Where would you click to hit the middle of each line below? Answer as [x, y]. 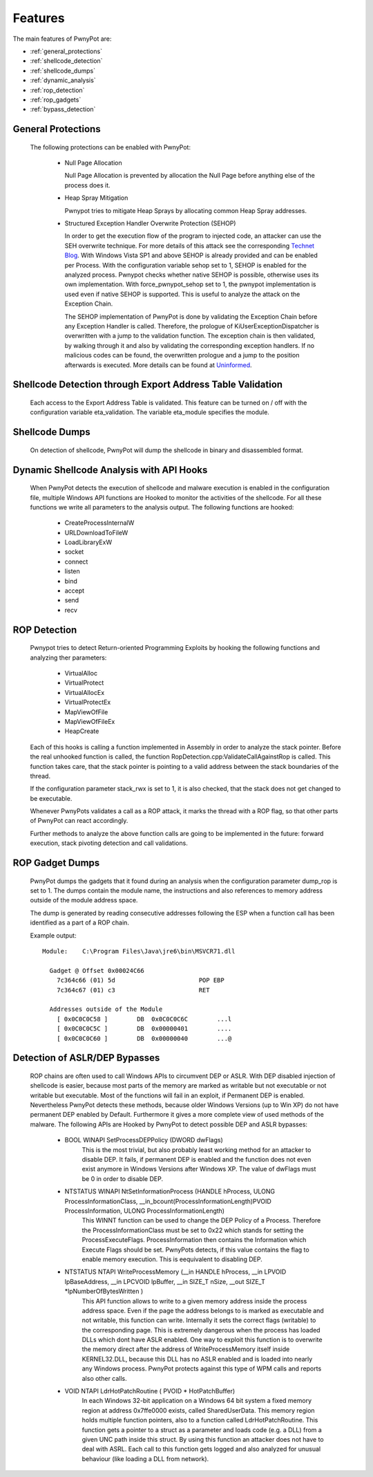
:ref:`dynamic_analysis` [63, 80]
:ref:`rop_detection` [57, 90]
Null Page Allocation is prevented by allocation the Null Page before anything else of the [190, 176]
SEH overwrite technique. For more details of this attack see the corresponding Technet [189, 245]
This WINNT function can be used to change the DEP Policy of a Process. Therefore [201, 1220]
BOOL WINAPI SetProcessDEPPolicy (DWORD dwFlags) [144, 1140]
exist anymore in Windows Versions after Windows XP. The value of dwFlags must [199, 1169]
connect [76, 561]
